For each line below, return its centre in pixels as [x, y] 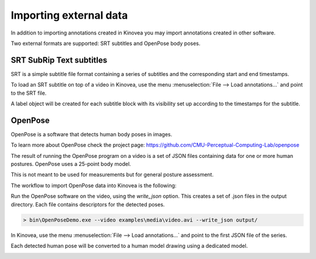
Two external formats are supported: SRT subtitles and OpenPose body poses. [106, 43]
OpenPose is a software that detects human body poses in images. [92, 134]
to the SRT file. [29, 93]
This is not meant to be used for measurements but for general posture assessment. [112, 175]
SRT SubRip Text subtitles [59, 60]
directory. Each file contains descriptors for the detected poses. [88, 204]
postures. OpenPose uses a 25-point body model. [71, 164]
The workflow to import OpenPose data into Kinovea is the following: [94, 185]
